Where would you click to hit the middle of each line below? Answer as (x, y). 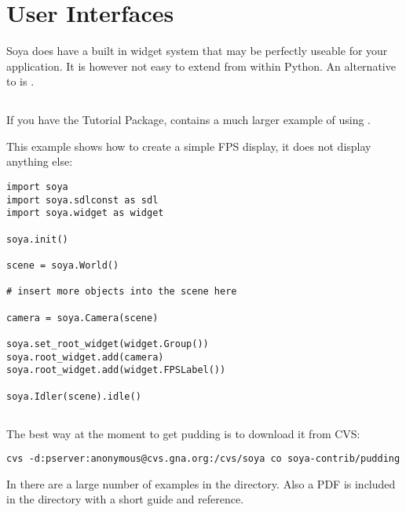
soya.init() (37, 239)
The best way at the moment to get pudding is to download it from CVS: (183, 433)
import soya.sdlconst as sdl (82, 200)
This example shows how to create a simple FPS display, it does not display (189, 146)
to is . (20, 81)
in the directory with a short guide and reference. (125, 499)
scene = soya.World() (63, 266)
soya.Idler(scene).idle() (74, 396)
